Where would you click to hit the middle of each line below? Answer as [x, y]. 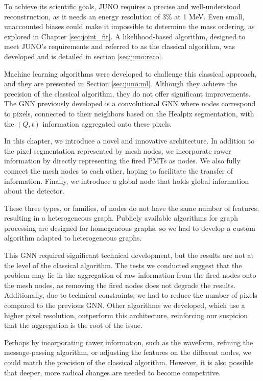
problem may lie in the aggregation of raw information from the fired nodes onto [130, 275]
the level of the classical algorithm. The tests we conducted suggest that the [123, 265]
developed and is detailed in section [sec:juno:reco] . [84, 56]
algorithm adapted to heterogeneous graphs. [73, 238]
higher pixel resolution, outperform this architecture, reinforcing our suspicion [126, 315]
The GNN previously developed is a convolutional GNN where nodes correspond [130, 103]
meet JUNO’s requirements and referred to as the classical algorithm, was [119, 46]
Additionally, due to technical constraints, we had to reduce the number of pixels [131, 295]
